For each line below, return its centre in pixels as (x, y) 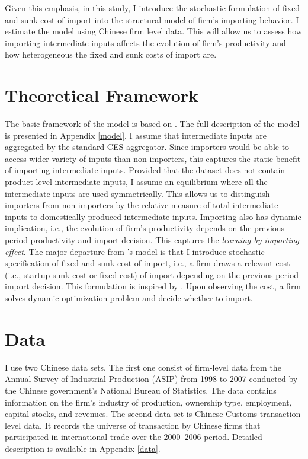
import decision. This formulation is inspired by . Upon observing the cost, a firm (153, 286)
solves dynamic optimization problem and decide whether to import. (129, 298)
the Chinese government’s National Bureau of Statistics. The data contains (141, 390)
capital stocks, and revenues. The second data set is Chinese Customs (131, 414)
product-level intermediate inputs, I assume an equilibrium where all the (136, 182)
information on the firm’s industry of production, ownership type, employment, (148, 402)
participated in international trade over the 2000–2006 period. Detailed (134, 437)
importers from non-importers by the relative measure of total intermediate (142, 205)
